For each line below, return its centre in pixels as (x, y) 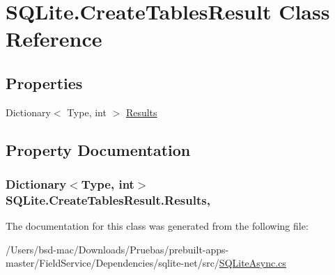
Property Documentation (98, 149)
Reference (54, 39)
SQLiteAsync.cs (252, 263)
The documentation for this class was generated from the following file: (157, 226)
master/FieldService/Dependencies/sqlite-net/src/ (112, 263)
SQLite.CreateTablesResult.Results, (108, 199)
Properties (44, 82)
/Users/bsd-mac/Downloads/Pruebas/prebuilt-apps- (117, 249)
